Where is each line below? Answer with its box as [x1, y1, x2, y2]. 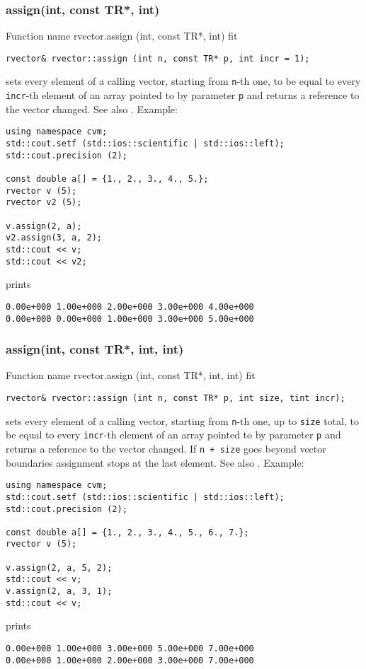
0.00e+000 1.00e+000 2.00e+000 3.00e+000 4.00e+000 [6, 301, 254, 312]
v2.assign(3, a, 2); [6, 233, 103, 243]
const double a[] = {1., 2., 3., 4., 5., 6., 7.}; [6, 527, 249, 537]
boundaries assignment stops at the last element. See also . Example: [6, 455, 304, 470]
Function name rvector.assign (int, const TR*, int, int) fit [6, 368, 256, 383]
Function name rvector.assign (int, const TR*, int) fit [6, 28, 238, 43]
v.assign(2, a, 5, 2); [6, 562, 113, 573]
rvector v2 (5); [6, 197, 82, 208]
